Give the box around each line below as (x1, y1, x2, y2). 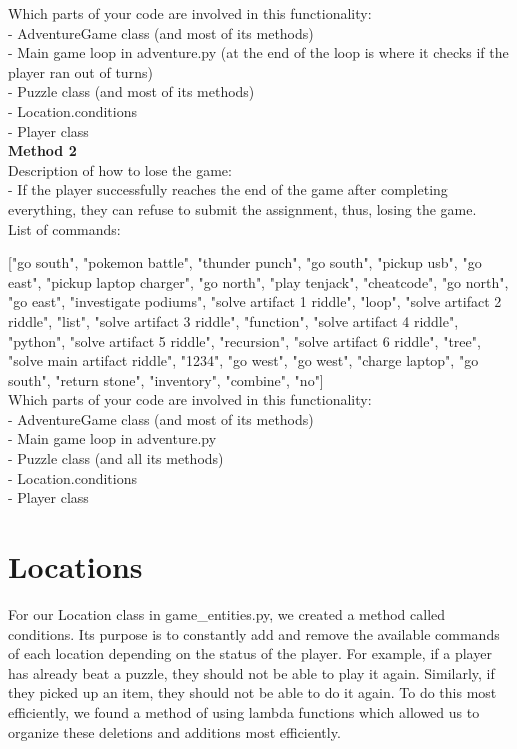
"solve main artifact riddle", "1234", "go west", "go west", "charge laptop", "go (8, 350, 479, 371)
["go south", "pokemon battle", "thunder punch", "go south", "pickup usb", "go (8, 252, 482, 273)
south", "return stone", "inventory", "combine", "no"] (8, 369, 324, 390)
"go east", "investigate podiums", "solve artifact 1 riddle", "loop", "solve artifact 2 (8, 291, 502, 312)
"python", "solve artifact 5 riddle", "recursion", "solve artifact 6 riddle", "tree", (8, 330, 481, 351)
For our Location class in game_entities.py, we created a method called (8, 603, 446, 624)
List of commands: (8, 218, 121, 239)
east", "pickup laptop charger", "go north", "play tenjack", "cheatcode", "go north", (8, 271, 509, 292)
